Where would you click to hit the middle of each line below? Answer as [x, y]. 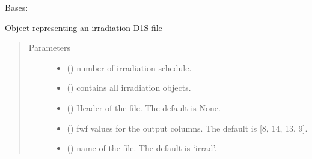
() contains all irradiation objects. [129, 88]
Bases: [17, 7]
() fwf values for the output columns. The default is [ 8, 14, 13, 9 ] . [187, 128]
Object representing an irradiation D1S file [84, 27]
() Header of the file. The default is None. [144, 107]
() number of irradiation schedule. [129, 67]
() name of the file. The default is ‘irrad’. [142, 148]
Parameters [49, 48]
